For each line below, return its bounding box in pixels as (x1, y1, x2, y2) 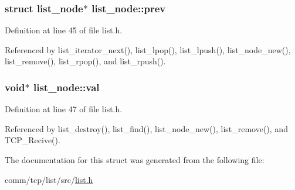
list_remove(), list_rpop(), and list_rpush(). (5, 55, 166, 67)
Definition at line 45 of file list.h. (5, 24, 123, 36)
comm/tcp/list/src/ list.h (5, 173, 93, 185)
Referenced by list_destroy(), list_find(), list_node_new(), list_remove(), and (5, 122, 288, 134)
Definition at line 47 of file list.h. (5, 103, 123, 115)
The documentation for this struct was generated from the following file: (5, 154, 265, 165)
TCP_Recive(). (5, 134, 60, 146)
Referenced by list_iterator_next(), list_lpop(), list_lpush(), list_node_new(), (5, 43, 291, 56)
